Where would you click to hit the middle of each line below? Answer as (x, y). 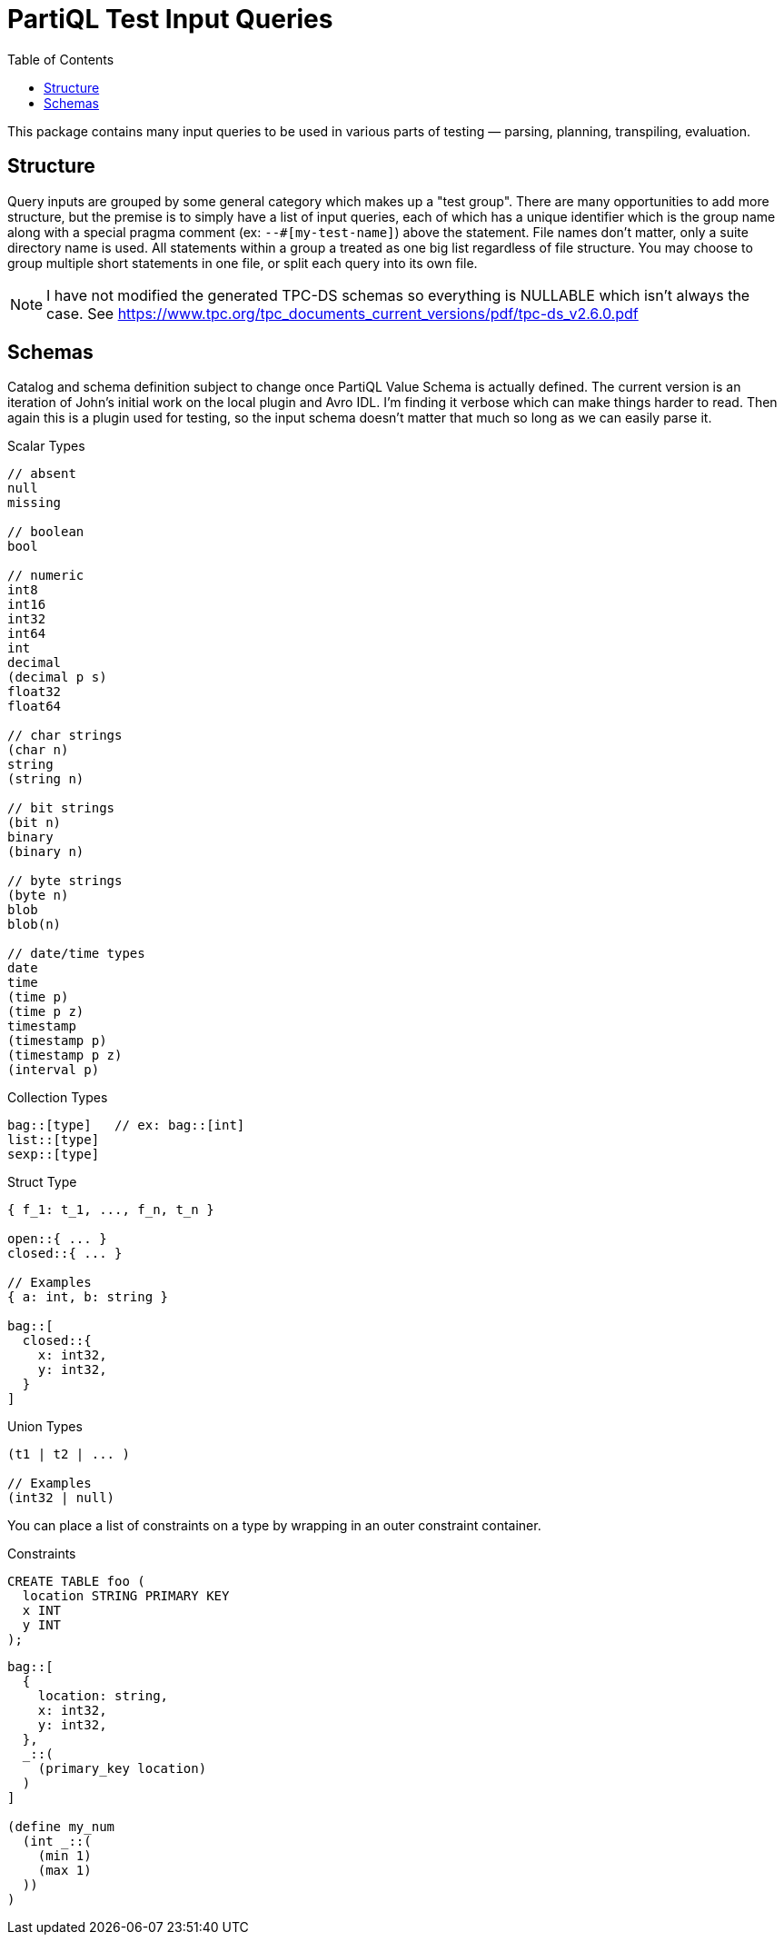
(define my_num (61, 1827)
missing (35, 503)
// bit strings (61, 808)
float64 (35, 707)
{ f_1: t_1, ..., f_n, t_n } (111, 1210)
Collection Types (58, 1098)
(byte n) (38, 896)
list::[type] (54, 1140)
